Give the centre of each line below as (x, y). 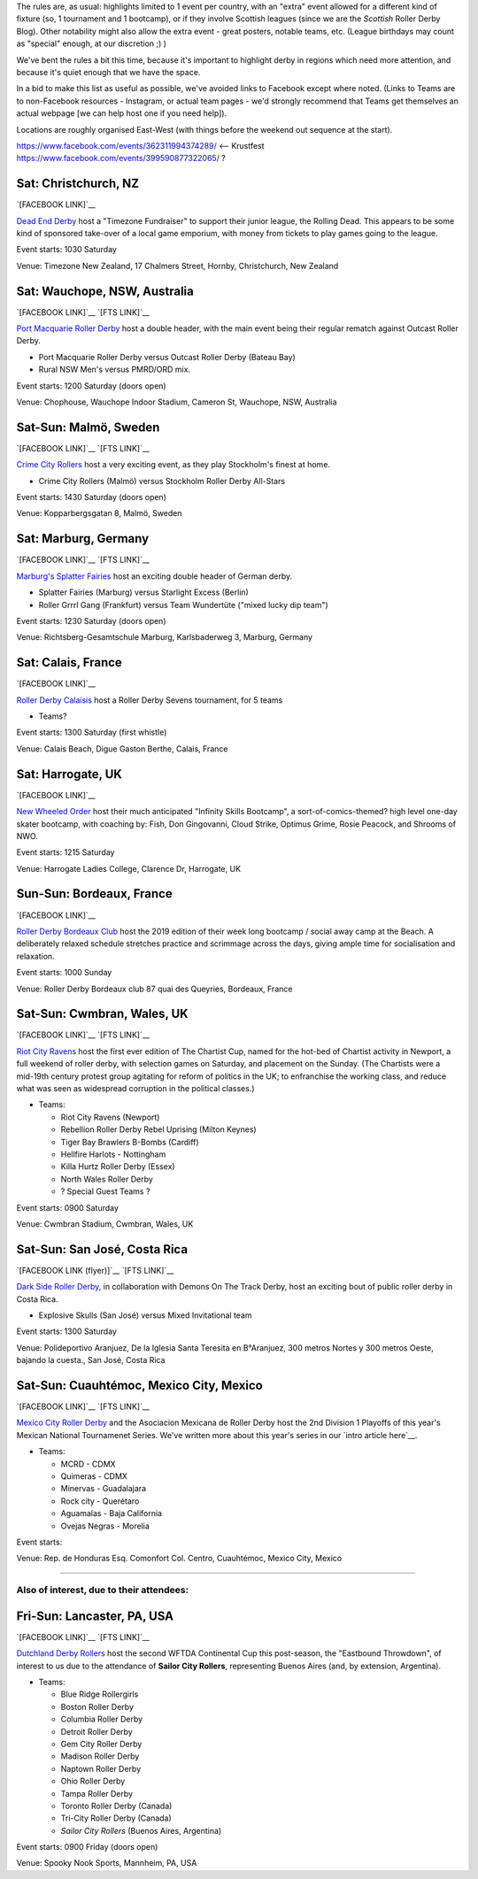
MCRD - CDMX (88, 1464)
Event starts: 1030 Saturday (66, 250)
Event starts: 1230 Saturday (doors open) (91, 620)
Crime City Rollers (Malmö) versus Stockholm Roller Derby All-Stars (162, 481)
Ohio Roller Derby (93, 1781)
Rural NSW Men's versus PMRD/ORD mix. (114, 370)
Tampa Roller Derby (96, 1793)
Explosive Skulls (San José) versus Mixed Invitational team (145, 1315)
